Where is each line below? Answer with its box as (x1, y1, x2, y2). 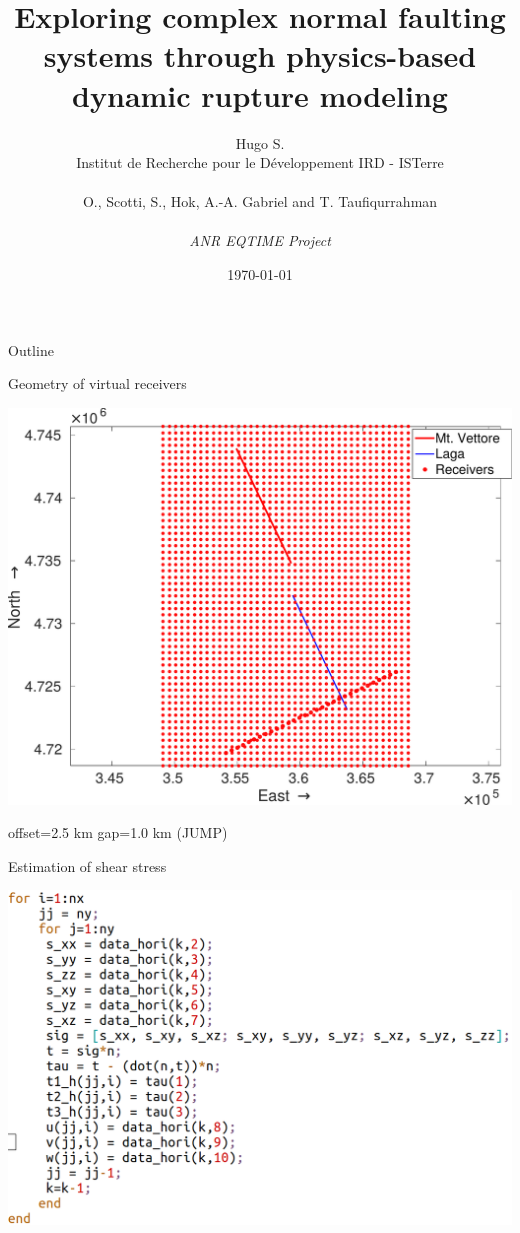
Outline (8, 339, 54, 360)
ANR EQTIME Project (189, 230, 331, 251)
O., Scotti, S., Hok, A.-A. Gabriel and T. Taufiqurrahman (82, 191, 438, 212)
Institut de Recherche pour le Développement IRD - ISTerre (76, 152, 444, 173)
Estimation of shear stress (8, 855, 167, 876)
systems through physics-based (43, 35, 477, 76)
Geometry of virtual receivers (8, 373, 187, 394)
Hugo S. (235, 132, 285, 153)
